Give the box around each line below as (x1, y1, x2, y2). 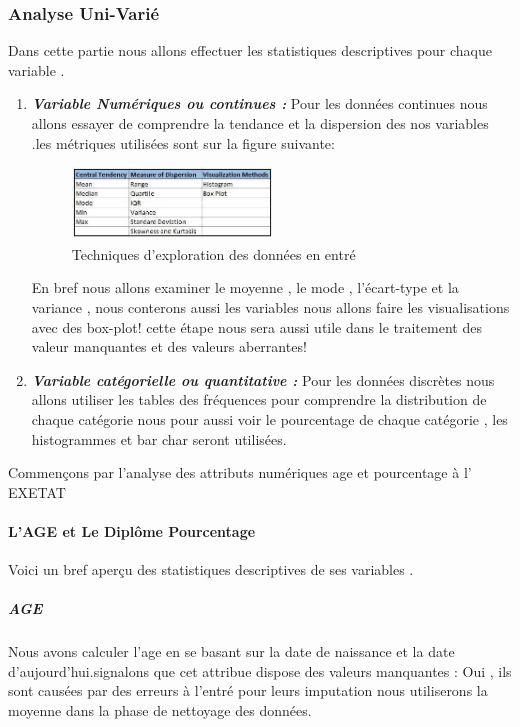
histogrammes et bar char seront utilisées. (31, 428, 287, 449)
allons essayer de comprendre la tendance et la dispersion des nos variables (31, 113, 489, 133)
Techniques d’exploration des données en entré (71, 243, 356, 264)
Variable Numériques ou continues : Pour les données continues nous (31, 93, 488, 114)
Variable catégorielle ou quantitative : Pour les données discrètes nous (31, 369, 495, 390)
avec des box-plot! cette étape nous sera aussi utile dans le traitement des (31, 316, 482, 337)
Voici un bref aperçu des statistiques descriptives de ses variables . (8, 559, 414, 580)
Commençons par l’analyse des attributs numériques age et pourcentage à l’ (8, 462, 472, 483)
